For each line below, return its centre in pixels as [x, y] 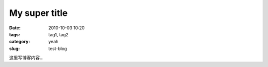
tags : [15, 34]
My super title [38, 13]
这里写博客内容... [27, 58]
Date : [15, 28]
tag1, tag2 [59, 34]
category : [20, 42]
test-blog [58, 48]
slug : [14, 48]
